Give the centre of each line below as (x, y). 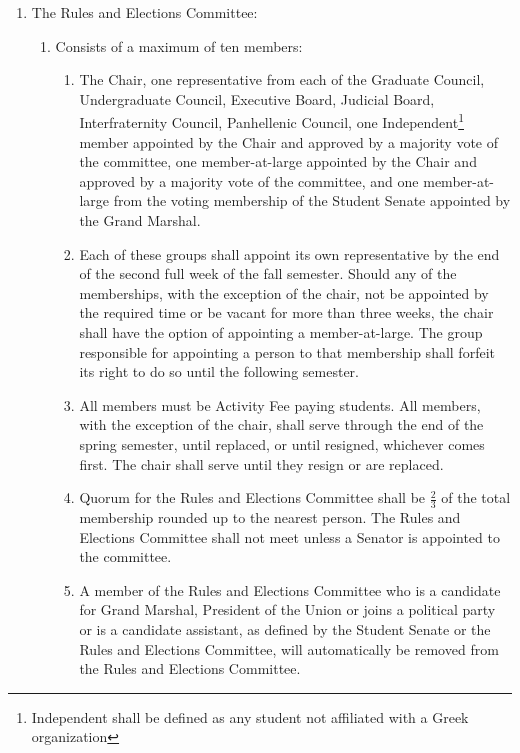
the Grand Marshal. (140, 220)
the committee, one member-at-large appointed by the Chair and (278, 161)
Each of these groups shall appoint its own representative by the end (289, 253)
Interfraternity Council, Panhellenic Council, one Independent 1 (271, 121)
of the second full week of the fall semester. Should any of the (268, 273)
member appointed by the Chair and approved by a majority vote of (289, 141)
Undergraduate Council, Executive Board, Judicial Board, (257, 98)
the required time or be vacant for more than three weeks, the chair (286, 312)
